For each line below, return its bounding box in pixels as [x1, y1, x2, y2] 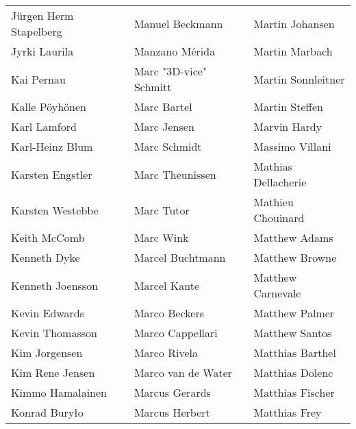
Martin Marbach [253, 43, 333, 59]
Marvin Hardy [253, 119, 322, 134]
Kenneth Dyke [11, 249, 80, 265]
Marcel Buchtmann [133, 249, 226, 265]
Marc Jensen [133, 119, 194, 134]
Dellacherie [253, 174, 307, 190]
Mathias [253, 158, 293, 174]
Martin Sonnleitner [253, 71, 345, 87]
